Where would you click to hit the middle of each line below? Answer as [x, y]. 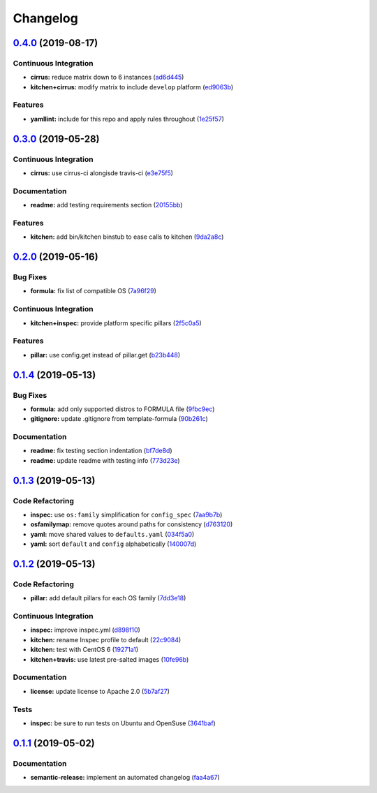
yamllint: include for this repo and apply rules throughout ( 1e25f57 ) [127, 119]
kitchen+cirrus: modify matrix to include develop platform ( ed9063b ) [132, 87]
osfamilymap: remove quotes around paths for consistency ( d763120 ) [132, 524]
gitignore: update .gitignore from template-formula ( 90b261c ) [119, 419]
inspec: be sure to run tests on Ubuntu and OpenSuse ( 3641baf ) [123, 723]
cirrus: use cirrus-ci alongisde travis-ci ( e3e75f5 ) [102, 173]
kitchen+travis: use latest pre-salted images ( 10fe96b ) [110, 659]
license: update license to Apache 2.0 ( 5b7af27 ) [100, 691]
